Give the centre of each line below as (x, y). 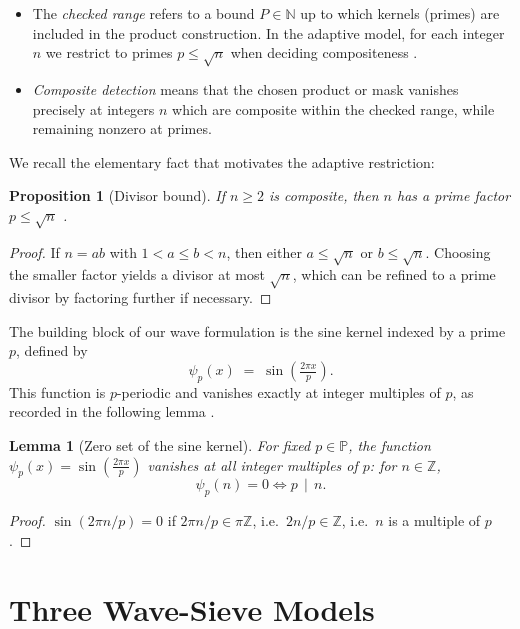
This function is (57, 391)
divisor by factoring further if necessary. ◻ (140, 297)
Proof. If (34, 251)
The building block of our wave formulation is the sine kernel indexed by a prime (257, 330)
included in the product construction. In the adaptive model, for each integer (268, 32)
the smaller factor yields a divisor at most (137, 274)
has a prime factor (454, 195)
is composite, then (324, 195)
